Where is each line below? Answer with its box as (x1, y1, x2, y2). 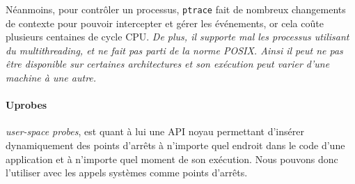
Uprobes (6, 98, 47, 112)
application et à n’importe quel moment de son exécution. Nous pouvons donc (6, 151, 338, 166)
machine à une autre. (6, 70, 97, 85)
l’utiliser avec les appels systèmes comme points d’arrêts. (6, 165, 248, 180)
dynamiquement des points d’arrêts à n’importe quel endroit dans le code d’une (6, 138, 345, 153)
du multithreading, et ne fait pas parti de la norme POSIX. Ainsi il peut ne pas (6, 43, 343, 57)
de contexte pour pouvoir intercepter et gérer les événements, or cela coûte (6, 15, 324, 30)
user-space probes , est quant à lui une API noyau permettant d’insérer (6, 124, 304, 139)
